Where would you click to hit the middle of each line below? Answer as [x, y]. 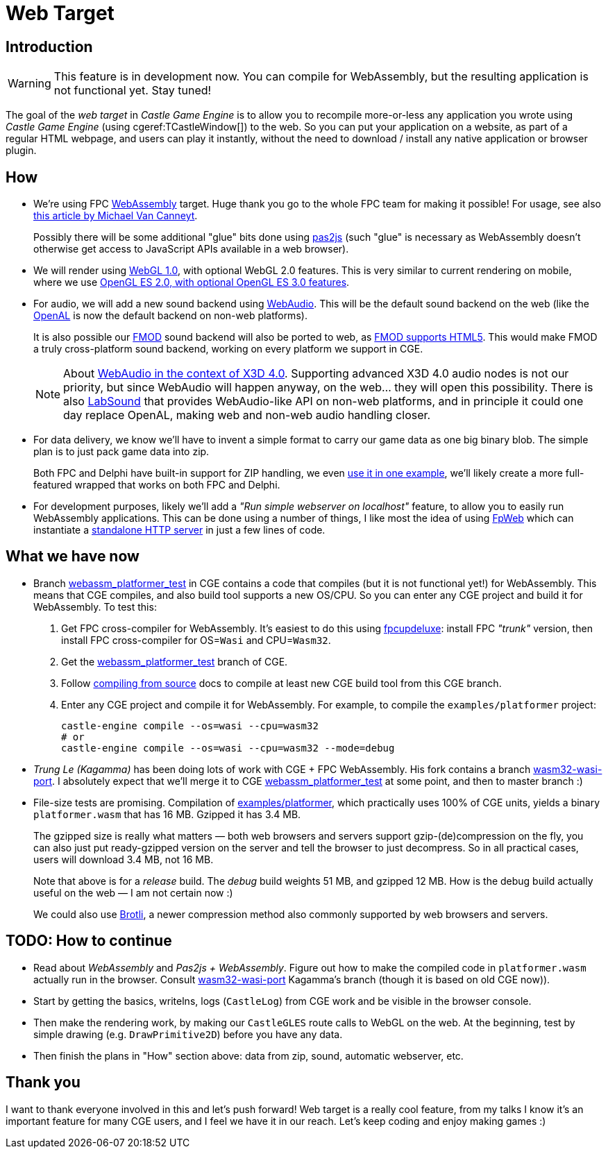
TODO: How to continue [89, 941]
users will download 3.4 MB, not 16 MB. [124, 859]
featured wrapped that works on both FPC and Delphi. [157, 485]
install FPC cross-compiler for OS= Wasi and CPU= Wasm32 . [196, 640]
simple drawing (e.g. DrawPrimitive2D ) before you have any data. [188, 1034]
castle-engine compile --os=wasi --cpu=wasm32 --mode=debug [228, 748]
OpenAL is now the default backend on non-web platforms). [170, 316]
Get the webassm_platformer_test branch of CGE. [175, 661]
